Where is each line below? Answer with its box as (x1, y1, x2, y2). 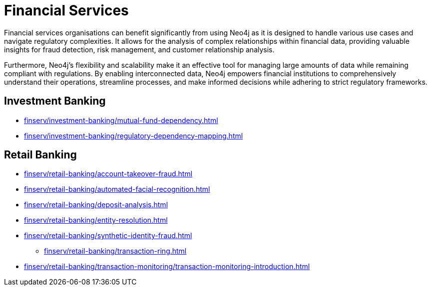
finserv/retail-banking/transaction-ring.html (44, 247, 187, 256)
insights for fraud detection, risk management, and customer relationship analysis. (4, 45, 275, 54)
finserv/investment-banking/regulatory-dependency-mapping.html (24, 131, 243, 140)
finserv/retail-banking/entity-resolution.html (24, 216, 168, 225)
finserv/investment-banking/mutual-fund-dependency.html (24, 116, 218, 125)
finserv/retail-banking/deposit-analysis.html (24, 200, 168, 209)
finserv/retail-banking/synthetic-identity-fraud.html (24, 231, 192, 240)
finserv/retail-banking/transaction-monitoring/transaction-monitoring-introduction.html (24, 262, 310, 271)
